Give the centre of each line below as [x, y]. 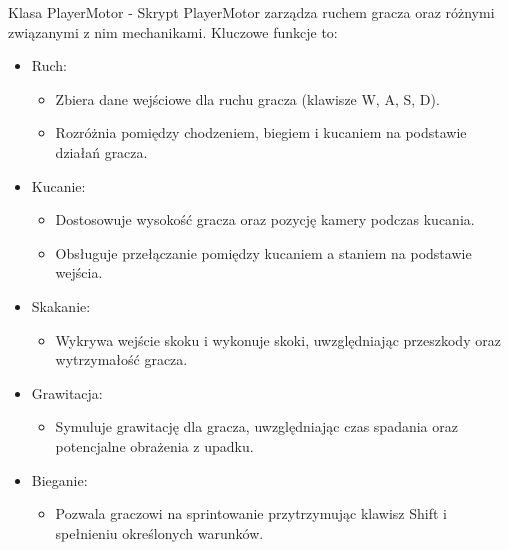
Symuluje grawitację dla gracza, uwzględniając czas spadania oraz [256, 426]
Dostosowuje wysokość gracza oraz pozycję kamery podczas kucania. [265, 219]
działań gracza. [101, 151]
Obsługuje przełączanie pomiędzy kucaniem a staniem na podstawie [263, 252]
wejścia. [79, 272]
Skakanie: [61, 305]
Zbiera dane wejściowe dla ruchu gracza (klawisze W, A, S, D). [247, 98]
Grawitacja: [67, 392]
